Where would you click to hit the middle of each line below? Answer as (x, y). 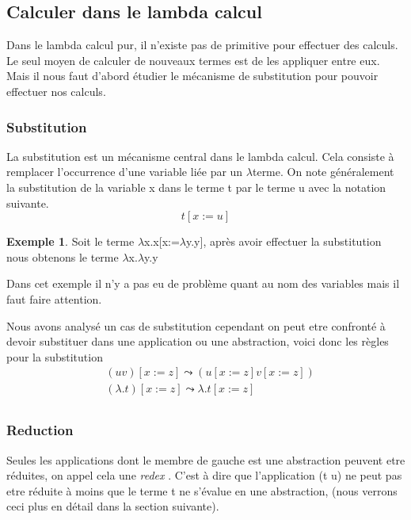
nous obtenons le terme (63, 256)
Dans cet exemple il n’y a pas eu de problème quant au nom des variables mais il (203, 283)
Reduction (40, 430)
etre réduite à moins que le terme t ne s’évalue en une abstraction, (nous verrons (202, 490)
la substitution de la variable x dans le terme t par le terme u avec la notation (196, 187)
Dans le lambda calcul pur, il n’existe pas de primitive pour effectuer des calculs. (202, 45)
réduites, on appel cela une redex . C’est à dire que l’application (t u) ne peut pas (204, 475)
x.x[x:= (162, 241)
